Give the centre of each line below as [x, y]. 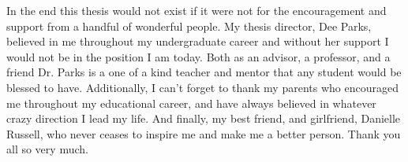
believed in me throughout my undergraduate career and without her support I [198, 41]
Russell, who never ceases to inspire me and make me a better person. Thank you [204, 133]
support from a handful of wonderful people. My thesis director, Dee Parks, [189, 26]
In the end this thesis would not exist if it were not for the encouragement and [197, 10]
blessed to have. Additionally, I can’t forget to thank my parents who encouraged [202, 87]
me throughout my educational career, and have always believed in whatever [191, 103]
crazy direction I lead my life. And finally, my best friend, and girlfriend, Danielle [204, 118]
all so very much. [47, 149]
